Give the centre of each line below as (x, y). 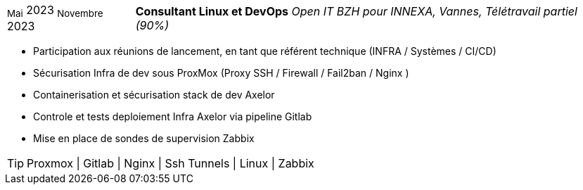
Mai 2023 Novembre (55, 11)
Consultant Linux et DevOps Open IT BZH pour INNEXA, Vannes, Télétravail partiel (356, 11)
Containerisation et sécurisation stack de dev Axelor (154, 95)
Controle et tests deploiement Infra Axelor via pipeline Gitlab (173, 117)
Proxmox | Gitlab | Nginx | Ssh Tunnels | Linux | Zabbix (171, 164)
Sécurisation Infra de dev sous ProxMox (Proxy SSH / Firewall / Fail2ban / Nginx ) (221, 73)
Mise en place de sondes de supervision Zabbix (144, 139)
